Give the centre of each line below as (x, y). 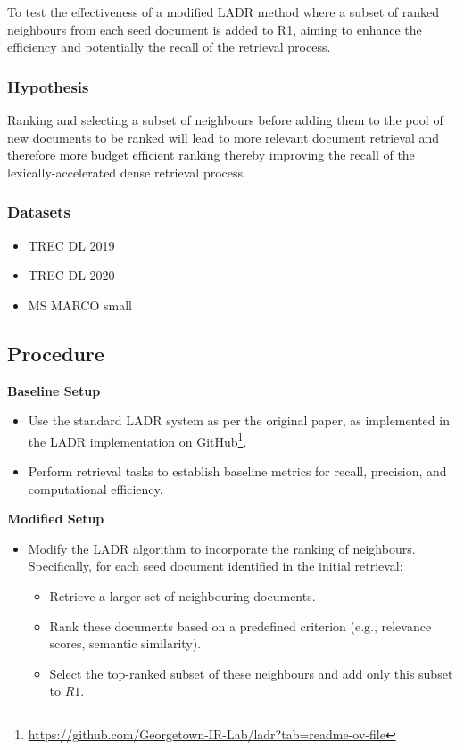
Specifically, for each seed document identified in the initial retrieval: (215, 566)
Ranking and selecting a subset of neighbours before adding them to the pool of (225, 120)
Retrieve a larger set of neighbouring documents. (182, 595)
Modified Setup (56, 519)
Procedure (56, 353)
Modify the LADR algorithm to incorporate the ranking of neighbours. (222, 548)
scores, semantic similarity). (125, 643)
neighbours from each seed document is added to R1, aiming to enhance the (215, 29)
